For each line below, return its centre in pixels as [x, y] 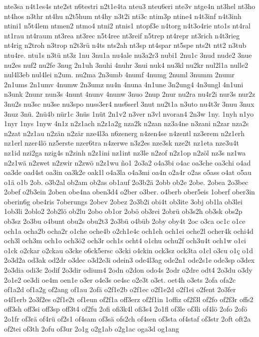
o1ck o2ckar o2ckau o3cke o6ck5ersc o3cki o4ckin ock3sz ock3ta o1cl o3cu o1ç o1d [129, 250]
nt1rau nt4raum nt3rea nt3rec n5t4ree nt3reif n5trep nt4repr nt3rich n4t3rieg [122, 35]
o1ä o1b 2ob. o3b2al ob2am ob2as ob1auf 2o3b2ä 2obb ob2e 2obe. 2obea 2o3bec [126, 182]
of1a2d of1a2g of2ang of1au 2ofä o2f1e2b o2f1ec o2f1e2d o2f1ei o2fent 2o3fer [120, 289]
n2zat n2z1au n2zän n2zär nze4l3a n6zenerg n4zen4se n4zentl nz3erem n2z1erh [125, 133]
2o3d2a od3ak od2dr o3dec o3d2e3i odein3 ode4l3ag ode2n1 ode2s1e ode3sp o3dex [129, 260]
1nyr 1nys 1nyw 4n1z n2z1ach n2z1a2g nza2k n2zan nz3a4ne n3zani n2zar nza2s [127, 123]
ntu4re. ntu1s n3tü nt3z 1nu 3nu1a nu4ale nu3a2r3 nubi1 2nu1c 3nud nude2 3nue [128, 55]
